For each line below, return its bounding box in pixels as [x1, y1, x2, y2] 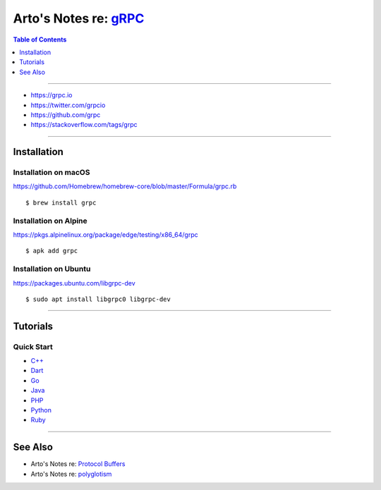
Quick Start [13, 342, 53, 352]
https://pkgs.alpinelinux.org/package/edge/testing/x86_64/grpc [13, 230, 199, 239]
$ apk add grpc [25, 247, 78, 255]
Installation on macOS [13, 168, 90, 178]
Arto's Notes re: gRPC [13, 11, 145, 26]
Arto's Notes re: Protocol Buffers [30, 460, 126, 468]
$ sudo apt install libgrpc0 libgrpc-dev [25, 295, 171, 303]
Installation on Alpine [13, 216, 87, 226]
